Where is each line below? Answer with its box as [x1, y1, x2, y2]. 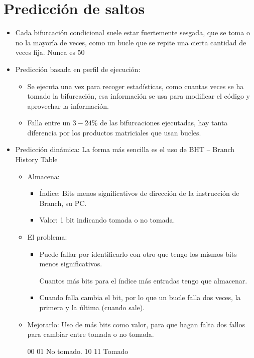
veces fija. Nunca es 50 [15, 47, 85, 57]
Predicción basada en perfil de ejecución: [15, 63, 141, 74]
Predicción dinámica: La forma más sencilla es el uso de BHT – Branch [15, 144, 235, 155]
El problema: [27, 232, 67, 242]
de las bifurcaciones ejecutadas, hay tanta [100, 117, 228, 128]
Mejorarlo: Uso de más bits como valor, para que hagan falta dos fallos [27, 319, 245, 329]
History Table [15, 154, 58, 165]
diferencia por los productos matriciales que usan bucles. [27, 127, 201, 137]
